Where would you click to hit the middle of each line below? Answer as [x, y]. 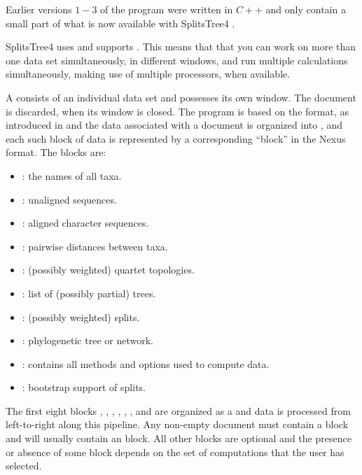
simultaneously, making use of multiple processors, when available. [148, 74]
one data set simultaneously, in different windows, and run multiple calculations [177, 60]
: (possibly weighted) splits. [81, 317]
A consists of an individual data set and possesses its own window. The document [181, 97]
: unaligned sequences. [69, 199]
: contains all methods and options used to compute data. [146, 363]
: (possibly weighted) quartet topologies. [108, 270]
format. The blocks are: [56, 152]
